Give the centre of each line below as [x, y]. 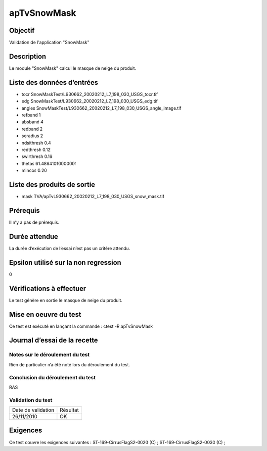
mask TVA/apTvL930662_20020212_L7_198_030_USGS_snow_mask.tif [93, 197]
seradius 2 [32, 136]
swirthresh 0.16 [37, 156]
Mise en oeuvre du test [45, 314]
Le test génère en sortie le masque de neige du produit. [66, 300]
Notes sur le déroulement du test [49, 355]
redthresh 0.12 [36, 150]
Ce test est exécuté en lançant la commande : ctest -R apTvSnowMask [81, 326]
